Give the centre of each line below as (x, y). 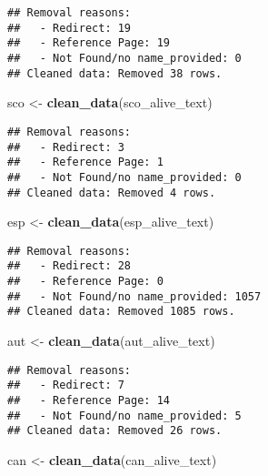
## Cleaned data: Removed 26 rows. (115, 431)
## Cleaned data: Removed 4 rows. (112, 192)
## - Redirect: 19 (69, 28)
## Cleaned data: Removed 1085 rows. (121, 312)
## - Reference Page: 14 (89, 400)
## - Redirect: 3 (66, 147)
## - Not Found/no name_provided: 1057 (134, 296)
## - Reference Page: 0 (85, 282)
